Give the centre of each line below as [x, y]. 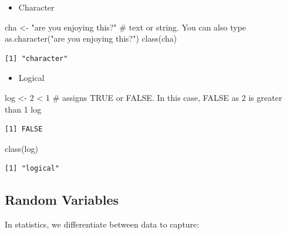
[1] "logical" [32, 169]
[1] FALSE [24, 129]
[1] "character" [36, 58]
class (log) [21, 148]
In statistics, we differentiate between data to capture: [102, 224]
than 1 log [23, 109]
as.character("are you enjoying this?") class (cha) [91, 38]
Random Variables [62, 200]
